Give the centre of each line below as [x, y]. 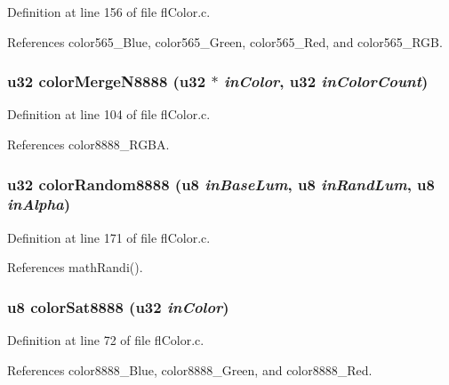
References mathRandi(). [75, 267]
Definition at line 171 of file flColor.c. [109, 237]
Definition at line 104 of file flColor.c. [109, 114]
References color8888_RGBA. [88, 144]
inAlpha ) [39, 204]
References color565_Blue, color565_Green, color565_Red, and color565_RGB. [225, 41]
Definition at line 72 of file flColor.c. [106, 340]
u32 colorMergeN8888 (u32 [107, 81]
